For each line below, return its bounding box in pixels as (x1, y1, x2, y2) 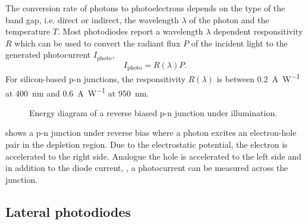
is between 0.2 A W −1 (216, 71, 300, 85)
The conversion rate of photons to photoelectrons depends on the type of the (5, 2, 285, 14)
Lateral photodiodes (5, 202, 131, 220)
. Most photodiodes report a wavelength (58, 25, 203, 38)
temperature (5, 25, 51, 38)
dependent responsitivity (213, 25, 303, 38)
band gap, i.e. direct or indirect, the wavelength (5, 13, 179, 26)
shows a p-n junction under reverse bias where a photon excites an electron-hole (5, 126, 297, 139)
